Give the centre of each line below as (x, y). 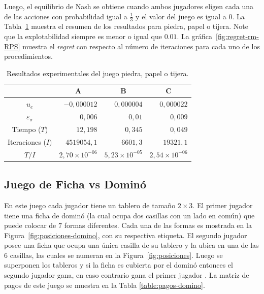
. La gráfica (194, 36)
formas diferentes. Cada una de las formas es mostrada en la (158, 225)
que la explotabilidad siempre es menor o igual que (83, 36)
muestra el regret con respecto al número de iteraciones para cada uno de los (141, 46)
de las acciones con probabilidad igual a (66, 16)
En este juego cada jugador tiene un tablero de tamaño (90, 205)
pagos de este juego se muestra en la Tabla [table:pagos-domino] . (105, 285)
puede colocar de (30, 225)
